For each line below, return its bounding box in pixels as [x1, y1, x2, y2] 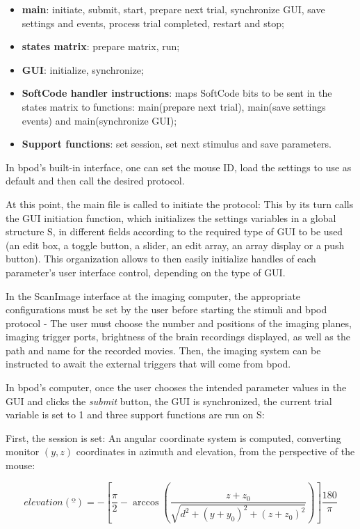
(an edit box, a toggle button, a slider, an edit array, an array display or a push [6, 237, 345, 252]
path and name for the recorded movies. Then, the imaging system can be [6, 342, 321, 357]
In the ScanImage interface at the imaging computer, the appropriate [6, 288, 301, 303]
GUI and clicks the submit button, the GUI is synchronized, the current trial [6, 393, 332, 408]
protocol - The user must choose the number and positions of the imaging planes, [6, 315, 352, 330]
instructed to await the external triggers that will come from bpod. [6, 356, 291, 371]
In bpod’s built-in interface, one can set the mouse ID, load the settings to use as [6, 159, 352, 174]
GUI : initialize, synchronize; [22, 62, 144, 77]
